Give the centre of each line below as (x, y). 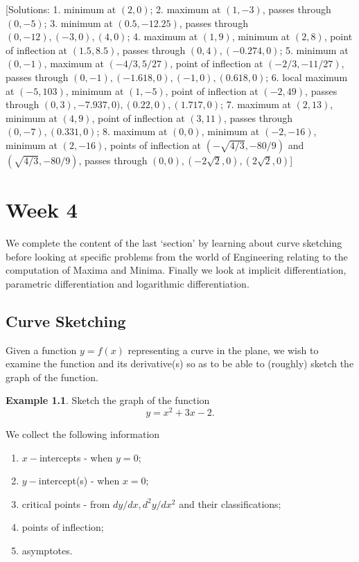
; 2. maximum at (185, 9)
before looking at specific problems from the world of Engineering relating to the (177, 256)
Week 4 (42, 210)
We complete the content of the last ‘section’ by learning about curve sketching (174, 243)
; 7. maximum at (256, 104)
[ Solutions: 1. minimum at (61, 9)
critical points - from (66, 503)
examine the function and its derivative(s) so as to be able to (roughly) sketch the (180, 363)
